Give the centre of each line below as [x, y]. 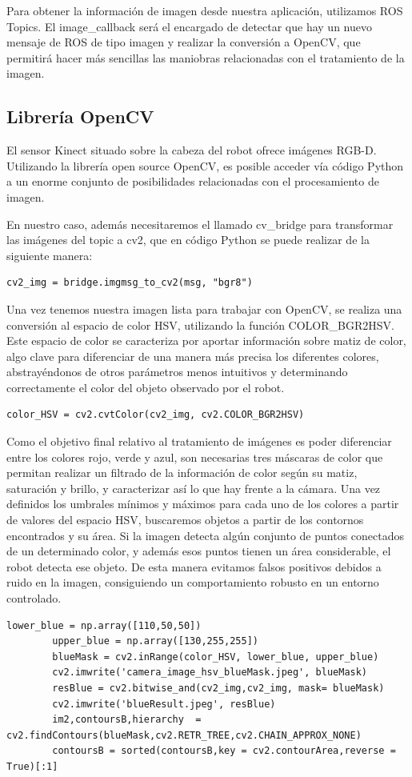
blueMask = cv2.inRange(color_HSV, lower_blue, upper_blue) [216, 657]
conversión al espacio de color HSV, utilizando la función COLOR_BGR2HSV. [200, 324]
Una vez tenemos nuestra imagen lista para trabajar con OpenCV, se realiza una [204, 308]
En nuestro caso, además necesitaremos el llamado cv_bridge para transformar [200, 224]
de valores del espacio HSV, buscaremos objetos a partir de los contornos [185, 520]
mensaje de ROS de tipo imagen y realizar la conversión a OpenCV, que [184, 42]
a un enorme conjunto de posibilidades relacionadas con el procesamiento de [193, 181]
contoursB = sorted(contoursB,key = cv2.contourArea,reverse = [224, 751]
